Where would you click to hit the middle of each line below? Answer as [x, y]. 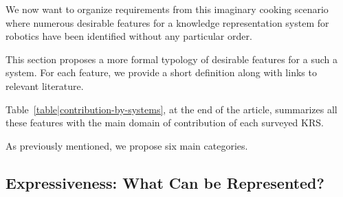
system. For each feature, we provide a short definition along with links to [161, 72]
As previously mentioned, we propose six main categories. [127, 145]
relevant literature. [45, 85]
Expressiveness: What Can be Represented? [165, 182]
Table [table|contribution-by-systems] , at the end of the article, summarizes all [171, 109]
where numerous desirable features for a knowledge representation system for [167, 22]
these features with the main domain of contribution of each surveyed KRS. [165, 123]
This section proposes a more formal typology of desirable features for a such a [171, 59]
